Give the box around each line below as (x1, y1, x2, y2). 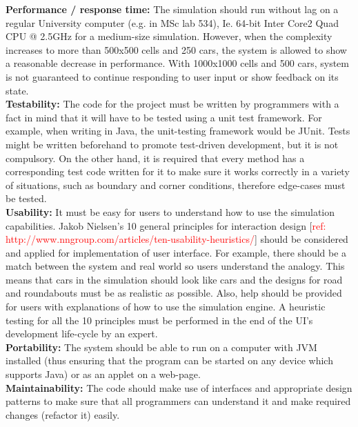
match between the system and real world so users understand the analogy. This (6, 259, 345, 273)
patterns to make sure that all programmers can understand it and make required (6, 394, 351, 408)
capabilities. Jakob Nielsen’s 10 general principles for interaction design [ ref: (6, 218, 326, 232)
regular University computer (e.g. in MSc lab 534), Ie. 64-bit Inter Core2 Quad (6, 15, 339, 30)
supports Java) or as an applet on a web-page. (6, 367, 201, 381)
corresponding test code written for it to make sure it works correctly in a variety (6, 164, 350, 179)
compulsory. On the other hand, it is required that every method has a (6, 150, 305, 165)
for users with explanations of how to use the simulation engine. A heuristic (6, 299, 326, 314)
